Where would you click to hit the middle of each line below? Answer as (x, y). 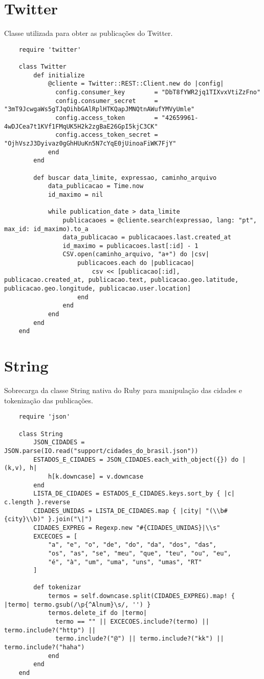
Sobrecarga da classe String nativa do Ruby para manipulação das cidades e (123, 390)
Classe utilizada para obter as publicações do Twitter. (89, 33)
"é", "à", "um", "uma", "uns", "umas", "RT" (125, 562)
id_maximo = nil (75, 194)
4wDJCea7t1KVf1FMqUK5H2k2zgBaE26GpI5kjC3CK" (81, 126)
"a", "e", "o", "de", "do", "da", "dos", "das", (132, 545)
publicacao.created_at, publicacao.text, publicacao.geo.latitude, (122, 280)
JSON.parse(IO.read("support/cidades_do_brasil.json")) (101, 451)
